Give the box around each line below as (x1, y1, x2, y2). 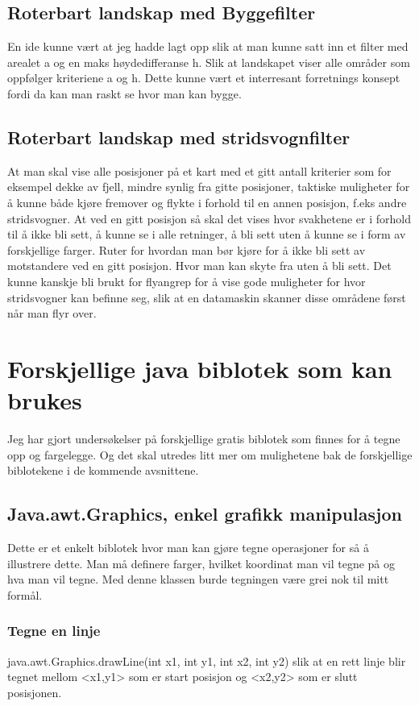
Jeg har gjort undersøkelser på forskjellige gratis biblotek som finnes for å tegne (7, 430, 400, 447)
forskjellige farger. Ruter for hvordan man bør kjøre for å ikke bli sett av (7, 241, 366, 258)
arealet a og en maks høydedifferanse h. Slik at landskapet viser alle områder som (7, 53, 410, 70)
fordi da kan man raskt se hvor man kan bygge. (7, 85, 242, 102)
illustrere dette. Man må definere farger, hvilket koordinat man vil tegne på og (7, 554, 395, 571)
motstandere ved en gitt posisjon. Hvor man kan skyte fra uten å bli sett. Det (7, 257, 392, 274)
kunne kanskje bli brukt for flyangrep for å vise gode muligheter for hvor (7, 272, 366, 289)
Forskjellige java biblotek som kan (7, 351, 392, 384)
